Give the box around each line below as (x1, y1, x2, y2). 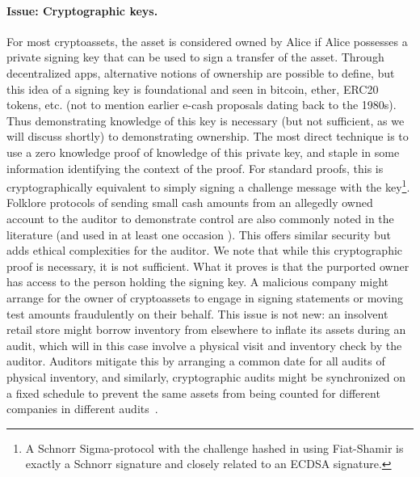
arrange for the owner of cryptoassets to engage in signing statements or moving (6, 289, 404, 306)
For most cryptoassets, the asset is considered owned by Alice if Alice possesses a (6, 32, 408, 49)
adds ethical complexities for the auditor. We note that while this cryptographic (6, 242, 403, 259)
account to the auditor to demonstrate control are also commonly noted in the (6, 209, 394, 226)
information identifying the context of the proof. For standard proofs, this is (6, 159, 384, 176)
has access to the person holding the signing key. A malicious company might (6, 273, 388, 290)
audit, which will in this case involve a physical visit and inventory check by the (6, 336, 402, 353)
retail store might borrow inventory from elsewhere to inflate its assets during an (6, 321, 406, 338)
